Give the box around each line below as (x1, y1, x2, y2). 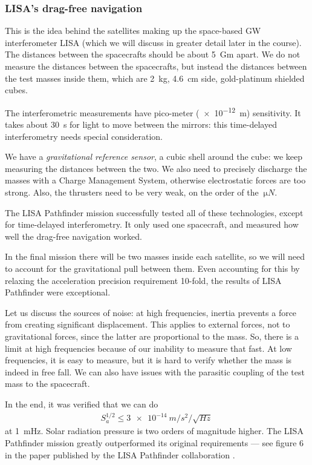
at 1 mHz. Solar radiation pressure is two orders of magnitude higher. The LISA (5, 424, 304, 437)
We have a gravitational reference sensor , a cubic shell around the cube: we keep (5, 150, 303, 163)
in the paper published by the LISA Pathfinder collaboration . (5, 448, 235, 461)
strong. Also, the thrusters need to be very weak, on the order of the (5, 186, 259, 198)
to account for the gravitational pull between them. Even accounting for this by (5, 262, 300, 274)
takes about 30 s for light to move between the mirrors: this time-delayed (5, 118, 277, 131)
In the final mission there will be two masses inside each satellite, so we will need (5, 250, 305, 263)
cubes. (5, 84, 28, 96)
